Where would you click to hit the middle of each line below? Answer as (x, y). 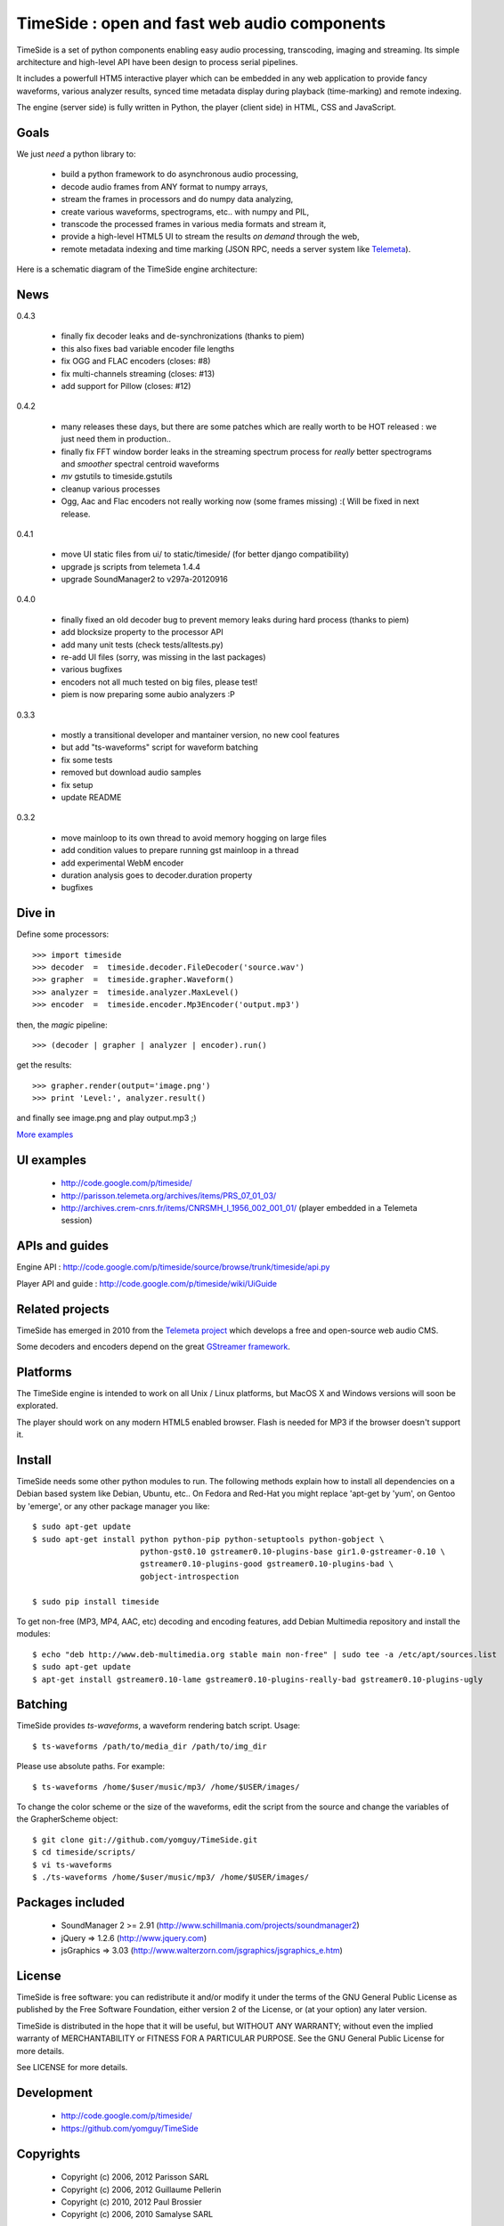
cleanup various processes (110, 489)
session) (77, 1221)
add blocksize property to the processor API (142, 632)
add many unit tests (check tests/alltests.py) (142, 645)
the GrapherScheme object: (67, 1819)
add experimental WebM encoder (122, 863)
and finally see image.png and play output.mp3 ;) (106, 1118)
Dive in (36, 913)
